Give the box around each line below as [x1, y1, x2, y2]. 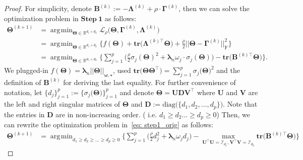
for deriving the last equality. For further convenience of [63, 76, 236, 87]
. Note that [223, 99, 258, 109]
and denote [119, 87, 154, 97]
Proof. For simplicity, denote [4, 3, 92, 13]
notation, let [4, 87, 42, 97]
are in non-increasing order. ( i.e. [55, 109, 157, 119]
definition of [4, 76, 41, 87]
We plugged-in [4, 65, 48, 75]
